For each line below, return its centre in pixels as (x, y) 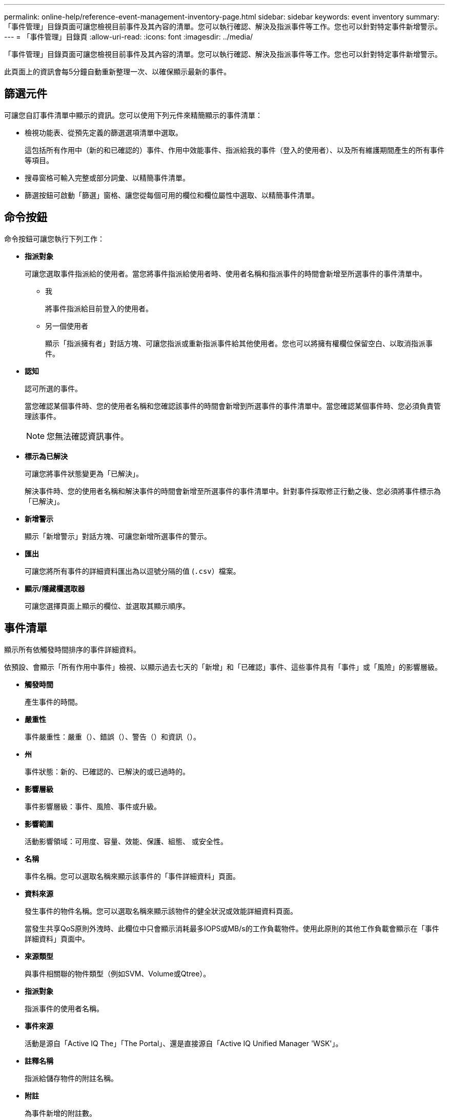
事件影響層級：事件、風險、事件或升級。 (93, 806)
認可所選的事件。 (53, 388)
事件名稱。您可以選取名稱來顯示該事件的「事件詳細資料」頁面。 (132, 876)
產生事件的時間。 (53, 702)
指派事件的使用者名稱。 (64, 1008)
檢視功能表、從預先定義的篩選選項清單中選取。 (104, 132)
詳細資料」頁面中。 (57, 938)
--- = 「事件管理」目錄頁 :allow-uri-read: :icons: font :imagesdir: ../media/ (129, 37)
